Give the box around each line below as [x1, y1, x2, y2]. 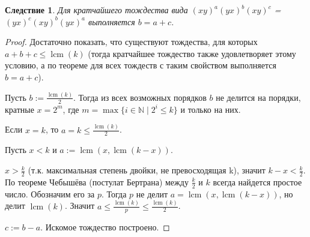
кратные [5, 103, 34, 115]
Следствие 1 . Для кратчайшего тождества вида [5, 4, 188, 16]
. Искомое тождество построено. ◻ [40, 221, 170, 233]
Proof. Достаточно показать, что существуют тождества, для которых [5, 35, 258, 48]
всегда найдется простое [213, 175, 302, 188]
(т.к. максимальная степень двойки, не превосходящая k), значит [28, 164, 266, 176]
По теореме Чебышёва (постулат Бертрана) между [5, 175, 189, 188]
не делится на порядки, [216, 91, 301, 103]
